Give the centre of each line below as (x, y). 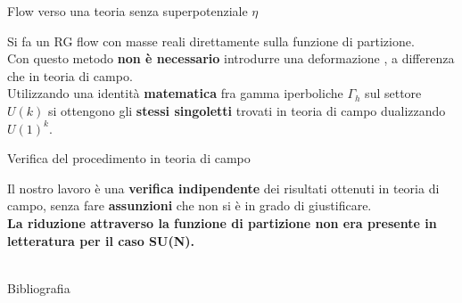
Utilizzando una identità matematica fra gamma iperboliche (175, 93)
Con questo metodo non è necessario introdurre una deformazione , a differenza (231, 58)
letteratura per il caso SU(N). (101, 240)
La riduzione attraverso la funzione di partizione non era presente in (222, 222)
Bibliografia (39, 287)
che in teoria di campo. (70, 75)
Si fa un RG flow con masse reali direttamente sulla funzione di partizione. (211, 41)
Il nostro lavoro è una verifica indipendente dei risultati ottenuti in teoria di (223, 188)
